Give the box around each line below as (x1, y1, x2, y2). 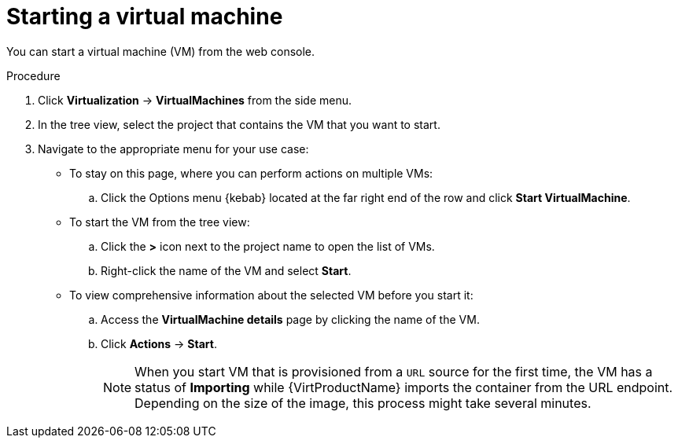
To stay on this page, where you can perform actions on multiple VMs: (69, 166, 433, 180)
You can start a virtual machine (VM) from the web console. (6, 44, 315, 58)
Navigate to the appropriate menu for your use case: (38, 141, 309, 156)
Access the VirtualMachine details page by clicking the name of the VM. (101, 312, 480, 326)
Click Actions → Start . (101, 336, 217, 350)
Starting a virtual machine (6, 3, 283, 30)
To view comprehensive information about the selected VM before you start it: (69, 288, 473, 302)
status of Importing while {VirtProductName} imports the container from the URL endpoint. (134, 379, 673, 395)
